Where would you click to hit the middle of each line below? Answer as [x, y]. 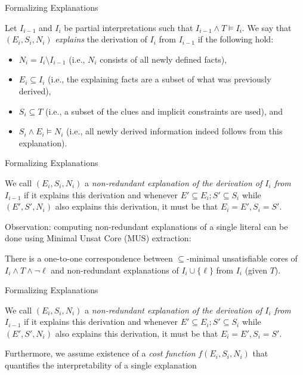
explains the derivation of [101, 39]
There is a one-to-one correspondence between [89, 258]
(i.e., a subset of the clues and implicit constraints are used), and [164, 111]
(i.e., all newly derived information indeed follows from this [174, 131]
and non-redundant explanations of [115, 270]
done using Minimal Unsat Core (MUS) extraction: [98, 238]
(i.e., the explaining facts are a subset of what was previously [159, 79]
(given [256, 270]
